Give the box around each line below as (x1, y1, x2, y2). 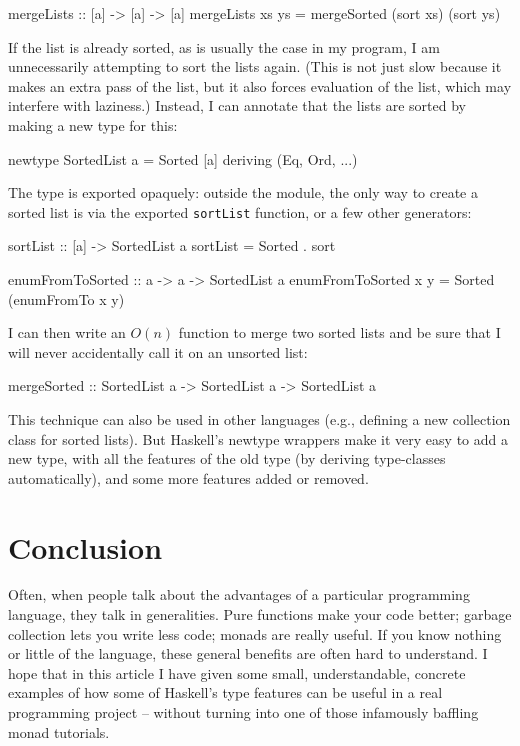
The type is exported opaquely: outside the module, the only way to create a (8, 182, 478, 203)
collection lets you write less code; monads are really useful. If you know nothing (8, 623, 502, 644)
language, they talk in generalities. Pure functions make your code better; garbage (8, 604, 512, 625)
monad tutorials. (8, 721, 110, 742)
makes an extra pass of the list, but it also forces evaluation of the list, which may (8, 75, 512, 96)
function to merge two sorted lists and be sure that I (178, 322, 501, 343)
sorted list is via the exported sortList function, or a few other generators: (8, 201, 472, 222)
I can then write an (8, 322, 126, 343)
